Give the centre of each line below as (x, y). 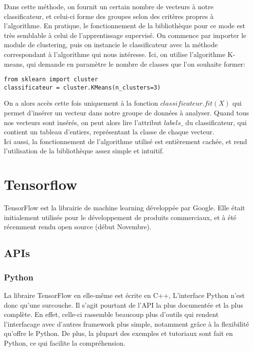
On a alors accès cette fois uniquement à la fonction (81, 103)
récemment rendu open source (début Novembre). (78, 227)
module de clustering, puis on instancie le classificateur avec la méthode (111, 45)
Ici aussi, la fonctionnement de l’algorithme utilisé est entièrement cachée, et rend (126, 141)
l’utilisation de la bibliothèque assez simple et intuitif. (84, 151)
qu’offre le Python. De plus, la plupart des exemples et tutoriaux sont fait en (118, 333)
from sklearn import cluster (51, 80)
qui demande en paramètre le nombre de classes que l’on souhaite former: (136, 64)
